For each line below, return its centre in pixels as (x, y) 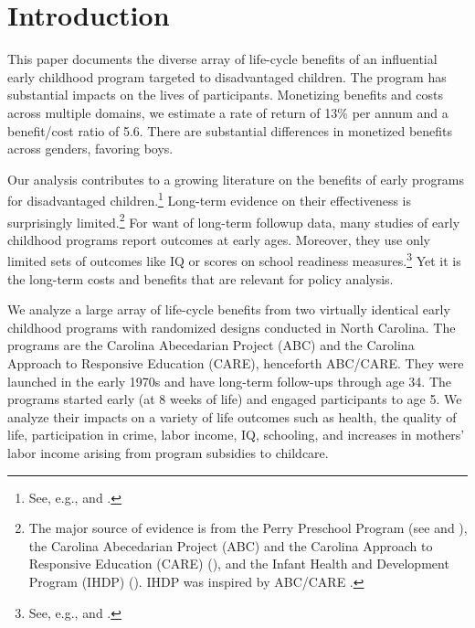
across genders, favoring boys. (90, 149)
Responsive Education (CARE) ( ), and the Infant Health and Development (239, 564)
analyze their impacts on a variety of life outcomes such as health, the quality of (232, 416)
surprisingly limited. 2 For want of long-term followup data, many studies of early (234, 220)
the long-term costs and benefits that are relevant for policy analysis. (201, 278)
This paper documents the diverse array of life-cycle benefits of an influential (222, 59)
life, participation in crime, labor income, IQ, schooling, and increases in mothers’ (236, 435)
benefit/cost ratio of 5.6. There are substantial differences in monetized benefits (230, 130)
